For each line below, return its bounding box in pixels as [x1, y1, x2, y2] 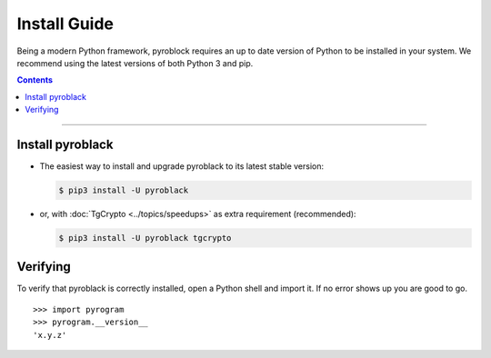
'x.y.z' [33, 330, 67, 340]
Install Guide [16, 14, 114, 34]
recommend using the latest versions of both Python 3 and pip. [16, 57, 254, 68]
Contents [16, 75, 54, 85]
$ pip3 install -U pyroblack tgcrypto [58, 233, 232, 243]
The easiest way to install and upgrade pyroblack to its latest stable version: [39, 161, 325, 172]
